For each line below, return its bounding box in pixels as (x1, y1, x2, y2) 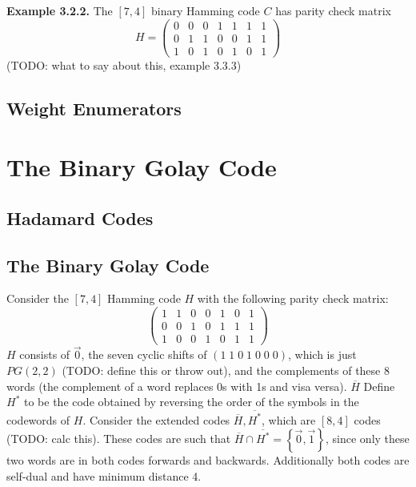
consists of (19, 346, 70, 363)
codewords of (6, 411, 70, 428)
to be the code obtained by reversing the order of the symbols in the (23, 393, 359, 410)
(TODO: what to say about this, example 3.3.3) (6, 56, 242, 73)
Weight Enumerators (6, 95, 182, 120)
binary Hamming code (151, 2, 260, 18)
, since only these (326, 430, 410, 447)
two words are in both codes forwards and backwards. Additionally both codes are (6, 452, 410, 469)
